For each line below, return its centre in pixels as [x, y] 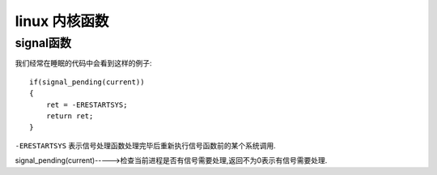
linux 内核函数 [62, 21]
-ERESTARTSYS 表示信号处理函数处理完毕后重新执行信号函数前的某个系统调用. [146, 145]
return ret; [70, 116]
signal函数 [43, 43]
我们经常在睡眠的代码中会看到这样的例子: [84, 63]
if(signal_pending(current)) [87, 82]
